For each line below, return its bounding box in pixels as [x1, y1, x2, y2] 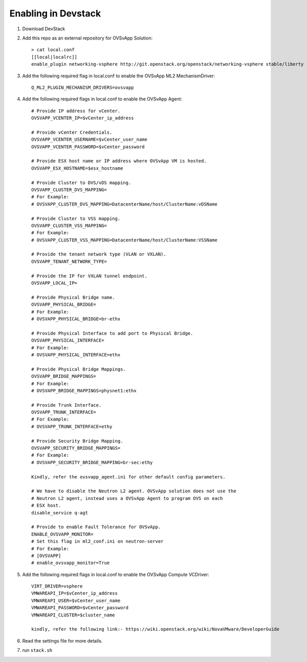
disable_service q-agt [31, 510, 89, 515]
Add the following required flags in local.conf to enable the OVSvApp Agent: [22, 96, 183, 102]
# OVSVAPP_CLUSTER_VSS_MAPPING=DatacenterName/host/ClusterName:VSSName [31, 237, 217, 243]
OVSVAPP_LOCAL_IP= [31, 280, 78, 286]
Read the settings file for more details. [22, 637, 103, 644]
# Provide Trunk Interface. [31, 402, 102, 408]
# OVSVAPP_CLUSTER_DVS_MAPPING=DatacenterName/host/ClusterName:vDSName [31, 201, 217, 207]
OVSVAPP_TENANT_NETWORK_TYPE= [31, 258, 107, 264]
